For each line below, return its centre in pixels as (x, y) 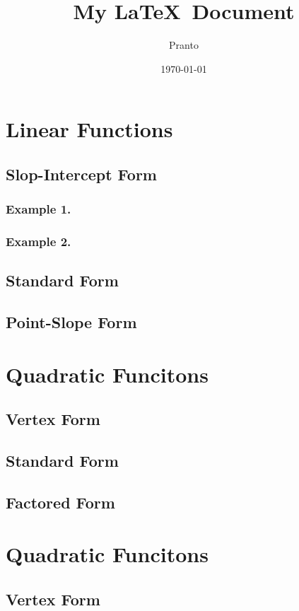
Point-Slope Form (71, 322)
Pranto (184, 45)
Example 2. (39, 242)
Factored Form (60, 502)
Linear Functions (89, 129)
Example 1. (39, 209)
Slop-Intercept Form (81, 174)
